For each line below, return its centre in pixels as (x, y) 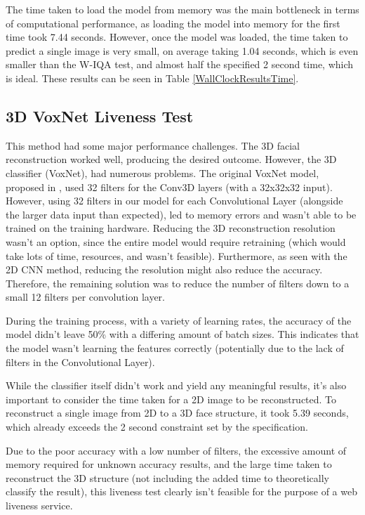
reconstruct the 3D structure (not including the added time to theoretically (168, 477)
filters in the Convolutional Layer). (80, 361)
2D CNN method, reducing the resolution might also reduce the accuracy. (164, 269)
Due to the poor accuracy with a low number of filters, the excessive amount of (176, 450)
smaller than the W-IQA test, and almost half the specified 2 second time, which (180, 64)
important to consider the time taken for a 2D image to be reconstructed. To (171, 399)
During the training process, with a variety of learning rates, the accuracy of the (179, 320)
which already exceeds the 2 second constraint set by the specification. (157, 427)
